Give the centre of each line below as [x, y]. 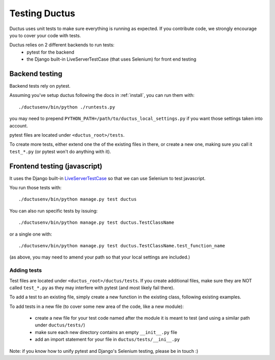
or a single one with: [31, 234]
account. [19, 125]
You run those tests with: [36, 188]
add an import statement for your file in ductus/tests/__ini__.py [107, 340]
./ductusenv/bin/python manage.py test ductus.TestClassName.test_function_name [122, 246]
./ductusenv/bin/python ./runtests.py [67, 107]
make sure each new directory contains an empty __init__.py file [106, 332]
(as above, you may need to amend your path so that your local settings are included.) [100, 257]
